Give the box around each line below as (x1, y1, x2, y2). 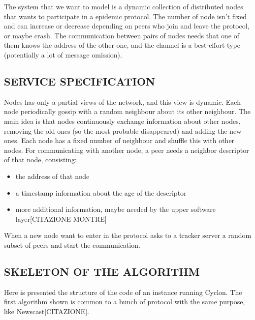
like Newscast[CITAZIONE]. (4, 306, 89, 316)
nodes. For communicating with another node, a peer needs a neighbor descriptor (4, 145, 249, 155)
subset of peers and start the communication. (4, 239, 140, 250)
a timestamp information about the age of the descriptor (15, 187, 187, 198)
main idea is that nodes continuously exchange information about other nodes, (4, 116, 241, 126)
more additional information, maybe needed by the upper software (15, 204, 216, 214)
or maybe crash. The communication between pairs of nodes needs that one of (4, 30, 239, 40)
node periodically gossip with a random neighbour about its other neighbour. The (4, 106, 251, 116)
